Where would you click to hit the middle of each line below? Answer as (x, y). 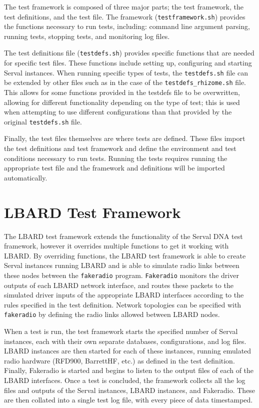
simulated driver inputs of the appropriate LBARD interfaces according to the (124, 295)
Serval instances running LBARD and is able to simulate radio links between (122, 265)
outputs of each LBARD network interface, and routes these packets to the (119, 285)
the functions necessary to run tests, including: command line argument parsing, (127, 26)
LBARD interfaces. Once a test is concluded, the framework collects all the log (125, 380)
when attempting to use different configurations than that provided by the (118, 112)
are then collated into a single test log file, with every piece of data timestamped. (128, 400)
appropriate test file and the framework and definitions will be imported (114, 168)
